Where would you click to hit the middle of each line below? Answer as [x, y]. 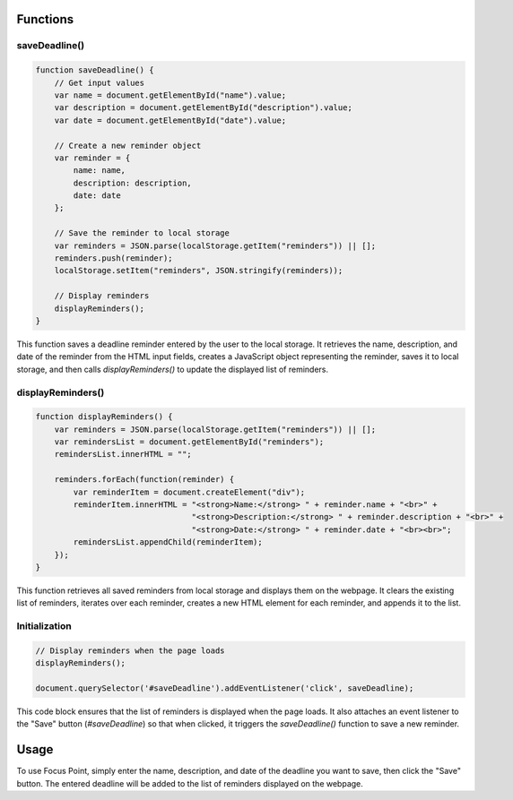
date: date [97, 196]
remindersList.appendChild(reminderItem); [168, 542]
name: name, [99, 171]
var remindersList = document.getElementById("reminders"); [189, 442]
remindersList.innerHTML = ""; [123, 454]
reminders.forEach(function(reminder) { [144, 480]
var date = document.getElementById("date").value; [170, 120]
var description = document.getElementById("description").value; [204, 108]
